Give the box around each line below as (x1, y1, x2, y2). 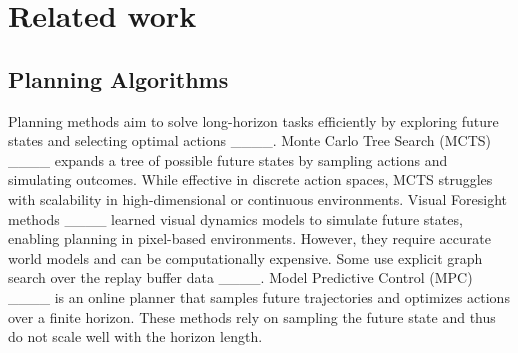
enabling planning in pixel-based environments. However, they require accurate (8, 228, 491, 249)
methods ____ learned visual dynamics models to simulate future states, (8, 208, 463, 229)
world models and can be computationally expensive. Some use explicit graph (8, 247, 483, 268)
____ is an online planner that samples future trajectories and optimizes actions (8, 286, 510, 307)
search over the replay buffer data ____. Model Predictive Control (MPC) (8, 267, 473, 288)
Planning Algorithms (8, 63, 229, 94)
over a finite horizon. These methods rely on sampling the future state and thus (8, 306, 496, 327)
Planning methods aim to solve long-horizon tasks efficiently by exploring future (8, 110, 499, 131)
